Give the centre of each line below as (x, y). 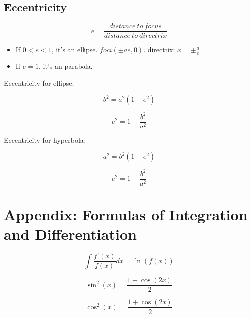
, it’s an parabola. (66, 66)
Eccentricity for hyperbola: (45, 140)
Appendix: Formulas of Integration (126, 215)
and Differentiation (70, 234)
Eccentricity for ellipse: (39, 83)
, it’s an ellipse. (75, 49)
